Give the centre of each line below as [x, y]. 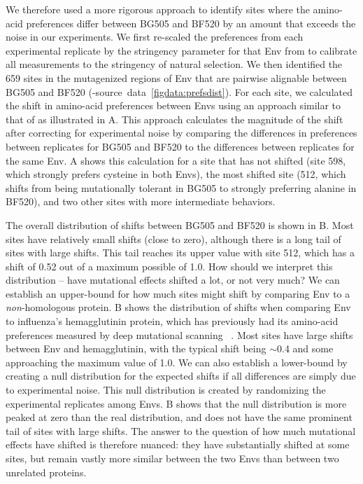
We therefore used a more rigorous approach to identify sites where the [158, 9]
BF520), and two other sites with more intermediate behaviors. [141, 201]
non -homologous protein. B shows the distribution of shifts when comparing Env [178, 307]
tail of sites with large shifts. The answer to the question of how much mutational [181, 430]
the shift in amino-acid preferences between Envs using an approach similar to [173, 105]
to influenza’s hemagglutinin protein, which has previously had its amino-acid [172, 321]
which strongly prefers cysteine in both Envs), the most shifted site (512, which [176, 174]
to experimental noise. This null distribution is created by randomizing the [166, 390]
